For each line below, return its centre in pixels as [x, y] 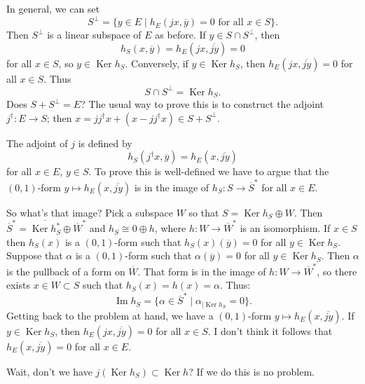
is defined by [105, 143]
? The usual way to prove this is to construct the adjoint [202, 104]
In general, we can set [53, 8]
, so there [337, 271]
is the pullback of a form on [66, 271]
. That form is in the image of [202, 271]
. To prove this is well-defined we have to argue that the [209, 171]
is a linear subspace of [94, 35]
